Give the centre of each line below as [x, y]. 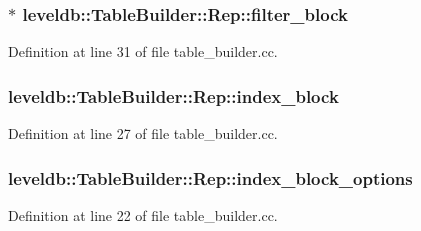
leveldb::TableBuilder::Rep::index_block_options [210, 177]
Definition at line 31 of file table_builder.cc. [143, 51]
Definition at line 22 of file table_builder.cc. [143, 214]
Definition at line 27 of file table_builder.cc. [143, 133]
